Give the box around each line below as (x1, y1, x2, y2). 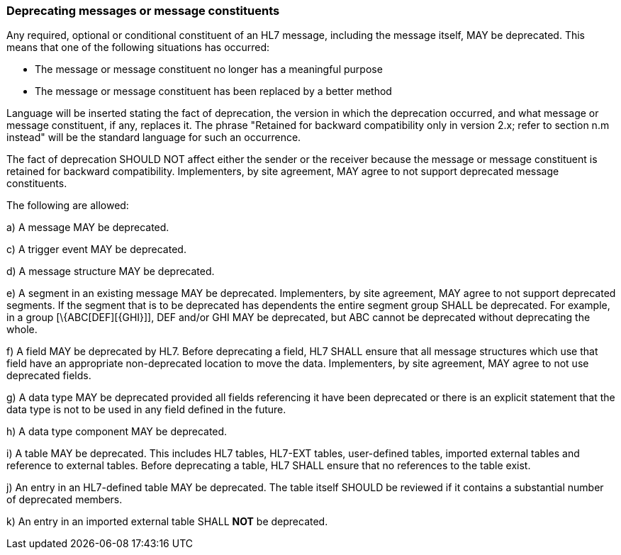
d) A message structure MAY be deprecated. (6, 265, 215, 278)
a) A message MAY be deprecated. (6, 221, 169, 234)
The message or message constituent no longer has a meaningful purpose (35, 63, 383, 76)
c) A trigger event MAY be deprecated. (6, 243, 186, 256)
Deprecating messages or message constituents (6, 4, 280, 18)
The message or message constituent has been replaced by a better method (35, 85, 392, 98)
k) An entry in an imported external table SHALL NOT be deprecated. (6, 515, 328, 528)
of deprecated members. (6, 493, 123, 506)
